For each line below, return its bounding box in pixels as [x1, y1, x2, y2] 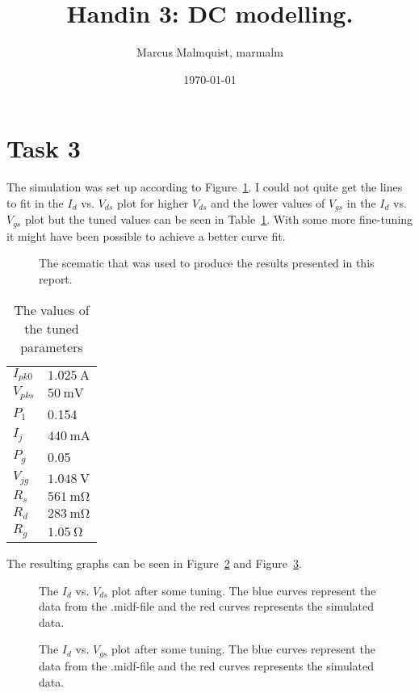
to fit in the [6, 194, 64, 211]
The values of [14, 300, 90, 319]
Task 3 [6, 132, 81, 165]
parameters [20, 337, 83, 356]
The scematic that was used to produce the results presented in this [39, 254, 375, 271]
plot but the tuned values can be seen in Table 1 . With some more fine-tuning [24, 211, 413, 228]
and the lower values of [211, 194, 325, 211]
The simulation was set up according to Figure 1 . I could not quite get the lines [6, 178, 403, 195]
